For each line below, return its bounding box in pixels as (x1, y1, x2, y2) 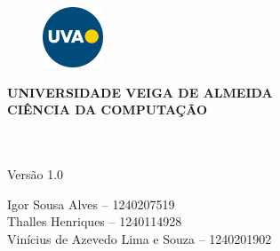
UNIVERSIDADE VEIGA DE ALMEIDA (7, 82, 273, 101)
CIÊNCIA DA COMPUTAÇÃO (7, 100, 208, 119)
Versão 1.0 (7, 165, 64, 183)
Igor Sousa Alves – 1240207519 (7, 194, 175, 213)
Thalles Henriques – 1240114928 (7, 212, 182, 231)
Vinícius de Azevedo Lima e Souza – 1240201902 (7, 229, 272, 247)
